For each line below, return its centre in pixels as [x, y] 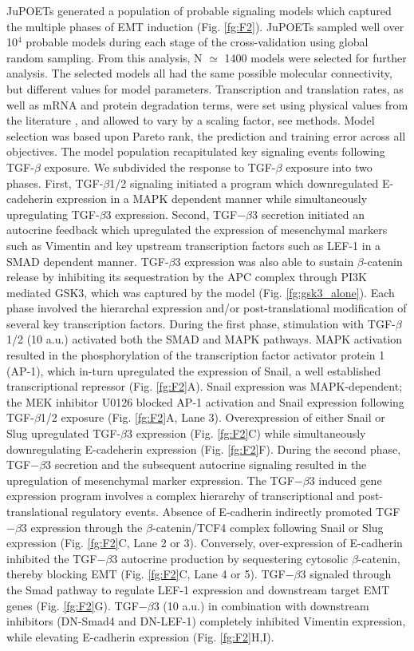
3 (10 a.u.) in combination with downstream [261, 605]
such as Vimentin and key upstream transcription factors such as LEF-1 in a [194, 245]
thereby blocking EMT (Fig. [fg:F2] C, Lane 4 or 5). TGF [146, 574]
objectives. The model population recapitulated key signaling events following [196, 151]
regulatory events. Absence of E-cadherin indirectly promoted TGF [236, 511]
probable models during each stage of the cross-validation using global [197, 42]
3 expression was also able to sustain [264, 261]
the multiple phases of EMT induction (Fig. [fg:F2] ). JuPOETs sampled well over [205, 26]
